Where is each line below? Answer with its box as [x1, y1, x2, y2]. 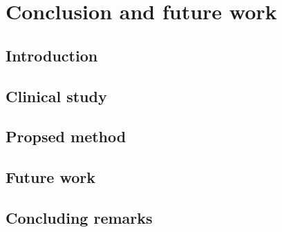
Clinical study [6, 85, 107, 106]
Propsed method [6, 126, 126, 147]
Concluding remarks [6, 206, 153, 228]
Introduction [6, 44, 98, 66]
